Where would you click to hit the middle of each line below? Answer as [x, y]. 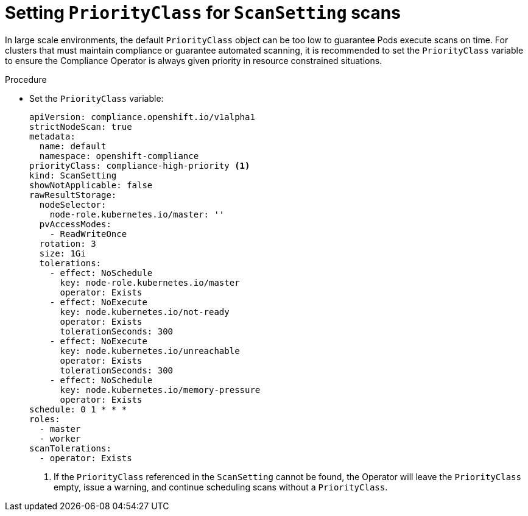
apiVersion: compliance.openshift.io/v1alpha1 [142, 117]
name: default [73, 146]
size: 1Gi [62, 253]
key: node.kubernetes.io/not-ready [145, 312]
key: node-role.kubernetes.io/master [150, 282]
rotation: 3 [68, 243]
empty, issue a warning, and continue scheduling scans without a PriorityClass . [221, 487]
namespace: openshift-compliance [119, 156]
